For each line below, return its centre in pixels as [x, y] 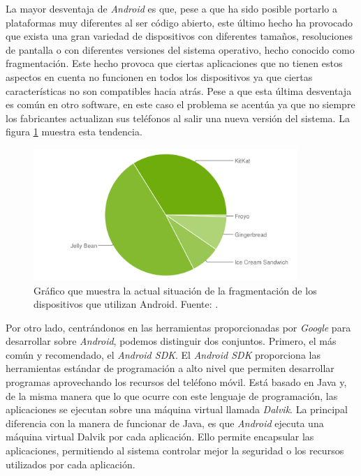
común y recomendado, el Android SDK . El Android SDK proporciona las [163, 354]
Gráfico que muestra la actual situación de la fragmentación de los [175, 290]
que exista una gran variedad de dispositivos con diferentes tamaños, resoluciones [179, 36]
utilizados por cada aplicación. [71, 464]
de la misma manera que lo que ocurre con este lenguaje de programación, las [172, 395]
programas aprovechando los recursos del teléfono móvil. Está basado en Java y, [176, 382]
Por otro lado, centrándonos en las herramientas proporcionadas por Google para [178, 327]
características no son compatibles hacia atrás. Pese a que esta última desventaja [179, 90]
